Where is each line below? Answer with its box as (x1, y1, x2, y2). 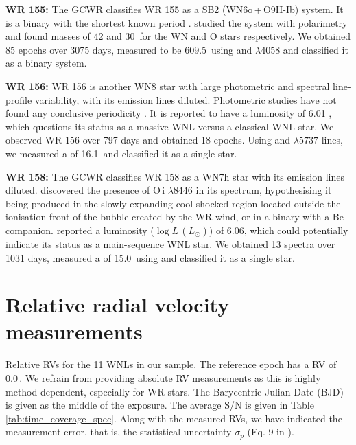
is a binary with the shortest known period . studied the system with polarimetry (5, 15, 348, 30)
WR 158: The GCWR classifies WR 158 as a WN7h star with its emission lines (5, 169, 344, 183)
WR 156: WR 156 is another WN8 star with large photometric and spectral (5, 78, 330, 93)
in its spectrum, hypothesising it (195, 183, 332, 197)
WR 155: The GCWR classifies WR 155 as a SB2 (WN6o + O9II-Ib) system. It (5, 2, 344, 16)
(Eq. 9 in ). (247, 424, 294, 439)
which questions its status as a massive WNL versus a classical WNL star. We (5, 119, 334, 133)
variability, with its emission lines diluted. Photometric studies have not (34, 92, 337, 106)
